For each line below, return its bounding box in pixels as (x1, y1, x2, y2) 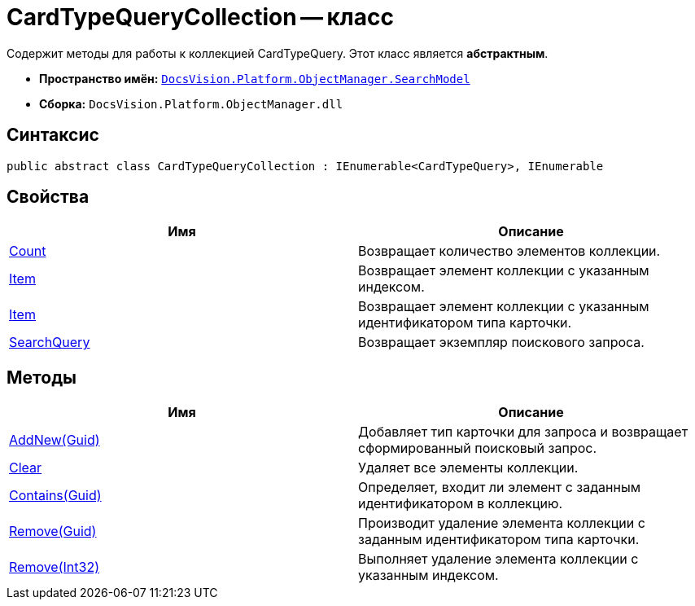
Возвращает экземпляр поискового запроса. (358, 334, 645, 351)
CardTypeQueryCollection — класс (7, 3, 394, 31)
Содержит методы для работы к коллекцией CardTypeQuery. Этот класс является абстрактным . (7, 46, 549, 60)
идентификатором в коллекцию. (358, 495, 563, 512)
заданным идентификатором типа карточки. (358, 531, 640, 548)
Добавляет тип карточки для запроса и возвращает (358, 424, 688, 441)
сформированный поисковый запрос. (358, 440, 597, 457)
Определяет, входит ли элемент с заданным (358, 479, 640, 496)
